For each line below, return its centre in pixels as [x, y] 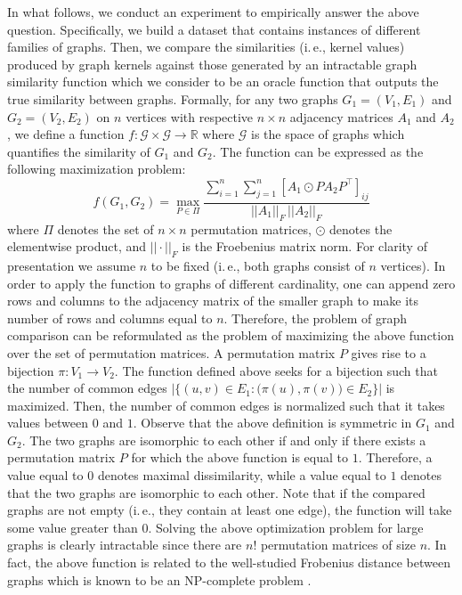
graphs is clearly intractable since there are [125, 545]
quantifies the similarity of [79, 151]
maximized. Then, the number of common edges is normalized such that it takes [226, 405]
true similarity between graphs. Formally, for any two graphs [173, 98]
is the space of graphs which [328, 134]
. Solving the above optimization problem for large [286, 527]
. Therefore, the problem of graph [316, 318]
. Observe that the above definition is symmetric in [272, 423]
